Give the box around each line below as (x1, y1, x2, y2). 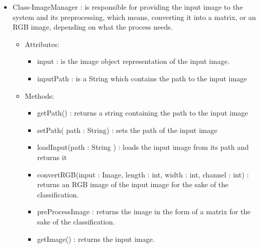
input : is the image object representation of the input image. (37, 56, 230, 66)
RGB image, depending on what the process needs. (12, 21, 173, 32)
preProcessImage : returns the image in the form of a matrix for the (37, 206, 251, 217)
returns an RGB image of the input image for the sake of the (37, 179, 229, 190)
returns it (37, 151, 67, 162)
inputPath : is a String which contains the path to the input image (37, 73, 247, 83)
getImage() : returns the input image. (37, 233, 155, 244)
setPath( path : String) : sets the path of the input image (37, 124, 217, 135)
